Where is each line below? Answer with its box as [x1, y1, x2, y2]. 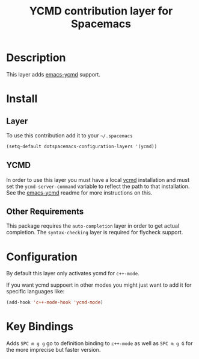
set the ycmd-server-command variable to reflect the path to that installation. [6, 183, 190, 190]
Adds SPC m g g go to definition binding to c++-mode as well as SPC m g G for [6, 340, 194, 347]
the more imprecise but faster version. [6, 346, 101, 354]
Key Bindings [6, 320, 74, 334]
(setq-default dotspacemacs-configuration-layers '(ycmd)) [6, 143, 158, 149]
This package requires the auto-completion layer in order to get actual [6, 222, 180, 229]
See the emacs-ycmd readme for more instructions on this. [6, 189, 153, 196]
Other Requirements [6, 207, 84, 217]
